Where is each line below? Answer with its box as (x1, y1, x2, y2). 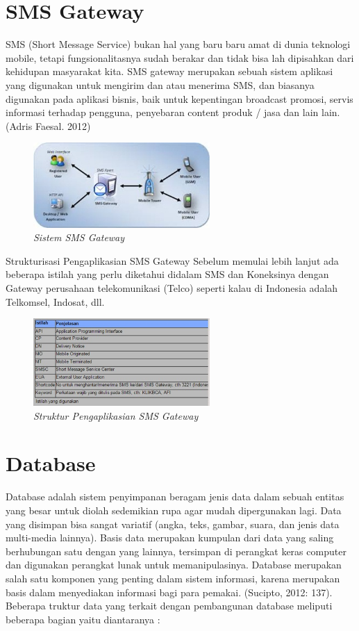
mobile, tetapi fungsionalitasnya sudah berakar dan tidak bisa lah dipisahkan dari (6, 50, 354, 65)
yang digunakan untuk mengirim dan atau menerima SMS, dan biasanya (6, 77, 315, 92)
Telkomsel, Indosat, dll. (6, 294, 105, 309)
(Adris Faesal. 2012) (6, 118, 91, 133)
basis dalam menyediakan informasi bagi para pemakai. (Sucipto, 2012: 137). (6, 584, 333, 599)
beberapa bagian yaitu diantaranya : (6, 612, 160, 626)
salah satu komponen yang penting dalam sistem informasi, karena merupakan (6, 571, 340, 585)
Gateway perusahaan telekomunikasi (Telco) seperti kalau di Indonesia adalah (6, 280, 338, 295)
